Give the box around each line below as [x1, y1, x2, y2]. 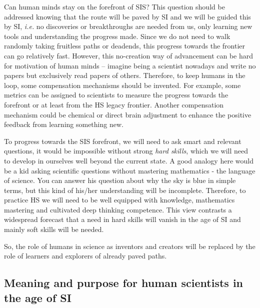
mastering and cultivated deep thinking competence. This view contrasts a [4, 204, 232, 214]
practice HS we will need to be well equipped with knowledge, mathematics [4, 194, 235, 205]
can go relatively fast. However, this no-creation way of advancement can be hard [4, 50, 253, 60]
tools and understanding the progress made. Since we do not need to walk [4, 30, 230, 41]
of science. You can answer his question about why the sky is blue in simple [4, 175, 236, 185]
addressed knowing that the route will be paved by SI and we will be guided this [4, 11, 251, 21]
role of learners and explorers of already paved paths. [4, 250, 167, 261]
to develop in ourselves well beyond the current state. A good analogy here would [4, 155, 253, 165]
